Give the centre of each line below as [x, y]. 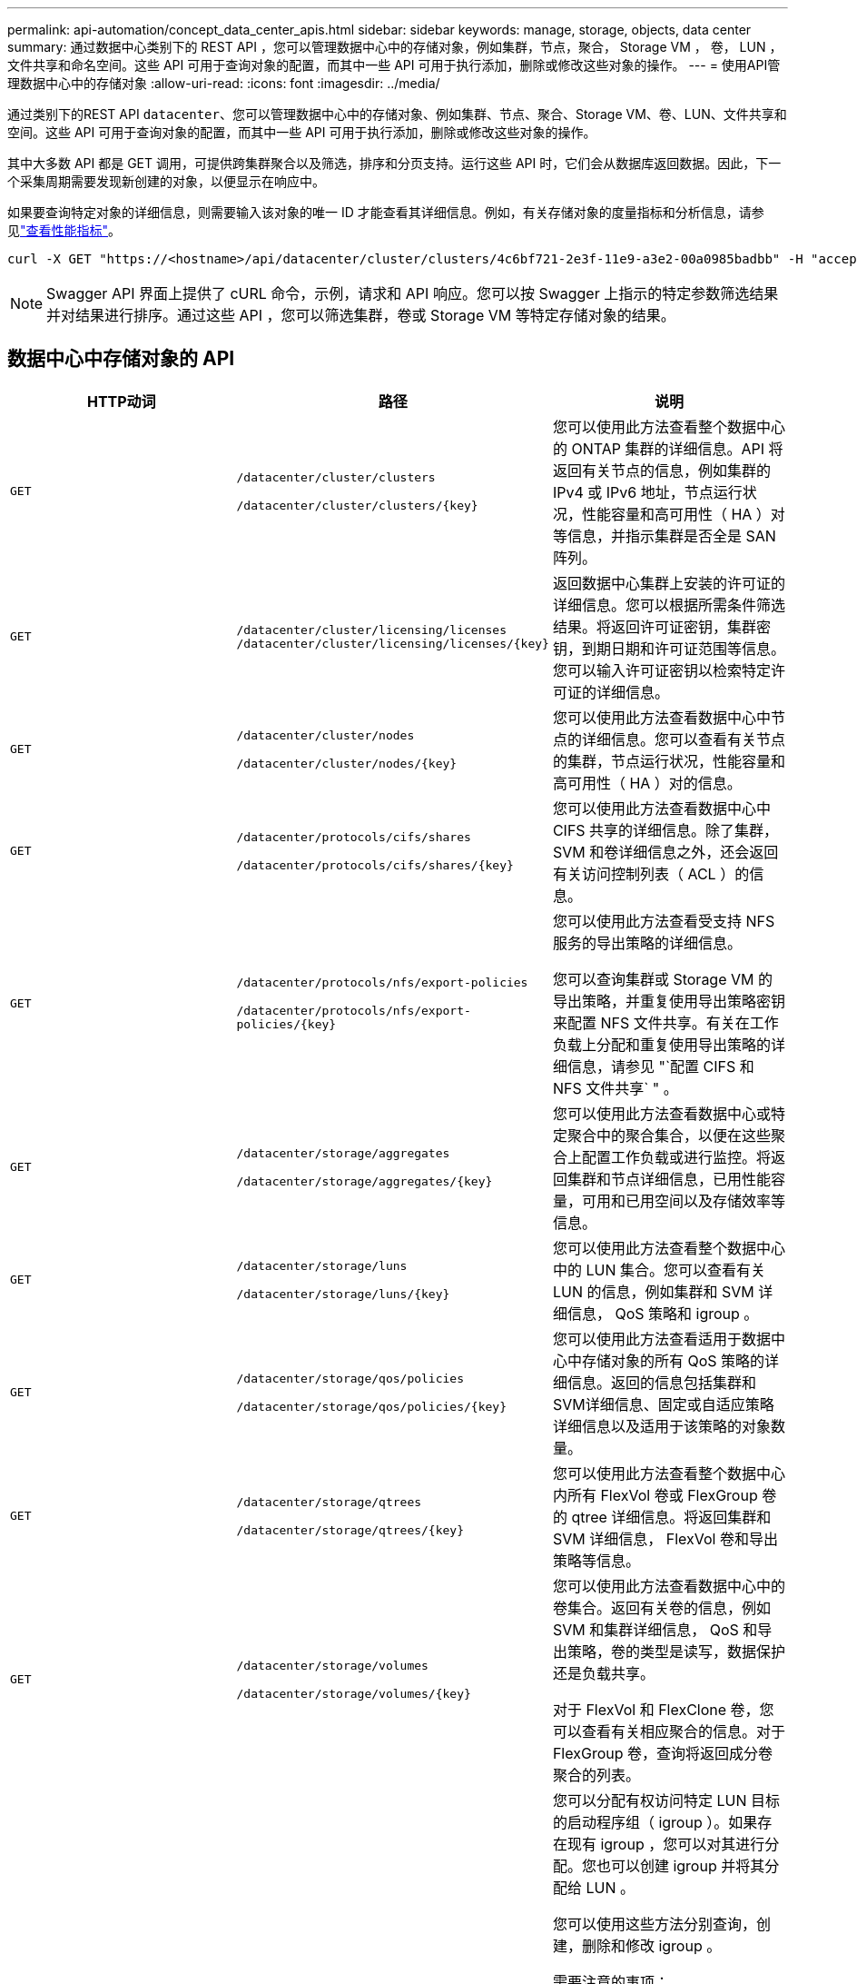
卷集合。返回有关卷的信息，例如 [661, 1607]
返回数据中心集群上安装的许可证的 [669, 583]
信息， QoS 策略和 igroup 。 [663, 1313]
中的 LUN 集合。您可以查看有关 [659, 1270]
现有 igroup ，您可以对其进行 [666, 1844]
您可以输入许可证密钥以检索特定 [661, 670]
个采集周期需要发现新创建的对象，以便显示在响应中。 [166, 181]
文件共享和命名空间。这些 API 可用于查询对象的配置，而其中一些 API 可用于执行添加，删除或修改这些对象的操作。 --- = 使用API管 [394, 65]
